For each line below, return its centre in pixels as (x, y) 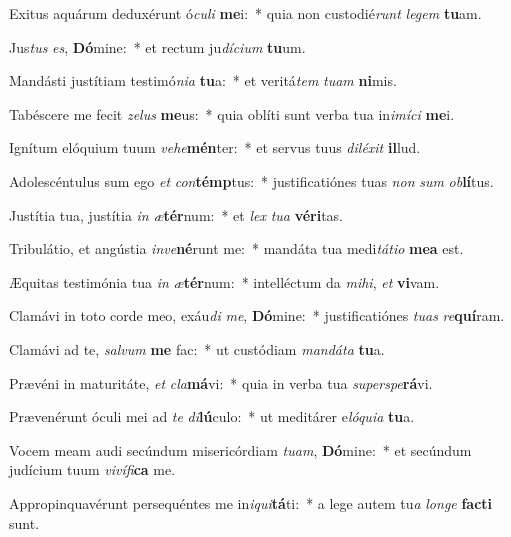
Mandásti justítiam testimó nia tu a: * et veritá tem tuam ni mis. (203, 80)
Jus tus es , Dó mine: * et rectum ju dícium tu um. (157, 46)
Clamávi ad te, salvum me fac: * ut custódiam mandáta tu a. (197, 348)
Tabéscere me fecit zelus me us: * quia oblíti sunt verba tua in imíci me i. (232, 113)
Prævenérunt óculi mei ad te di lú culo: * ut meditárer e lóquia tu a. (212, 416)
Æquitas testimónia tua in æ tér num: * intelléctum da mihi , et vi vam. (224, 281)
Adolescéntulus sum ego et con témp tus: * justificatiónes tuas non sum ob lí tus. (251, 180)
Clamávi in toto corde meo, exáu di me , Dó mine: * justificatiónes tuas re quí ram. (257, 315)
